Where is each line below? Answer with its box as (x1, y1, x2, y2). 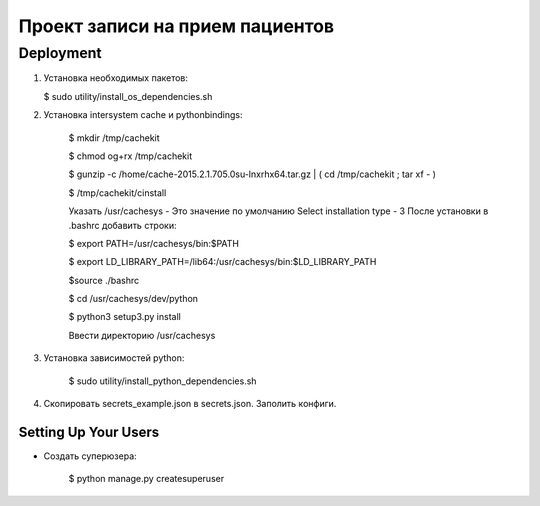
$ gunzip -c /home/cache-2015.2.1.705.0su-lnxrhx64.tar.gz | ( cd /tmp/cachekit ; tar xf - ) (68, 168, 437, 180)
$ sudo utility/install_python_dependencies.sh (68, 375, 257, 387)
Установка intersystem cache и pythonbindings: (43, 109, 243, 121)
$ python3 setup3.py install (68, 311, 182, 323)
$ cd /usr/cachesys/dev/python (68, 293, 199, 305)
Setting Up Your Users (18, 423, 160, 440)
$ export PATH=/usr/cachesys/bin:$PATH (68, 237, 240, 249)
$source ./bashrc (68, 274, 140, 286)
